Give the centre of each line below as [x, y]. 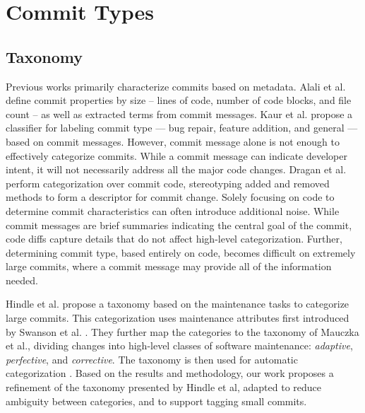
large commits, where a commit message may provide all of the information [169, 266]
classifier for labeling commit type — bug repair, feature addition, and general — [182, 128]
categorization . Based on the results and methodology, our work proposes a [170, 373]
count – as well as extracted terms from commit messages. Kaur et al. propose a [179, 114]
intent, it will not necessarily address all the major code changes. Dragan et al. [176, 169]
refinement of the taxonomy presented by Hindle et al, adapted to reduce [164, 387]
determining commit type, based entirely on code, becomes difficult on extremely [181, 252]
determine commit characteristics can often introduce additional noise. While [173, 210]
